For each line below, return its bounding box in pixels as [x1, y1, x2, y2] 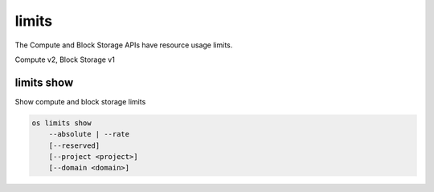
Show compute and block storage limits [14, 96, 146, 106]
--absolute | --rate [48, 129, 130, 139]
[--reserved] [48, 141, 100, 150]
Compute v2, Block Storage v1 [14, 55, 116, 64]
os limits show [31, 118, 92, 128]
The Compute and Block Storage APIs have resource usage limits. [14, 40, 233, 50]
